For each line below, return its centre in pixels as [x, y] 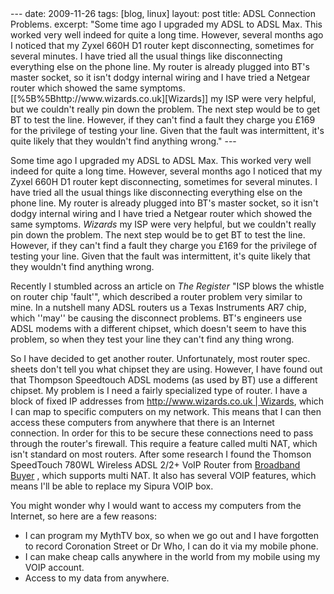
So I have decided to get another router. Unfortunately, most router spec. [160, 358]
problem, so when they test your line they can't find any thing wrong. [152, 339]
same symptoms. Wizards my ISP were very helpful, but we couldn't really [163, 224]
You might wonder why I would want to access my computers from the [156, 505]
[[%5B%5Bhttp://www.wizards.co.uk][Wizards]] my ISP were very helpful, [163, 98]
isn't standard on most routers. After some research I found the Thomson [161, 454]
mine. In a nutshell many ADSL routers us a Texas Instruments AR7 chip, [158, 307]
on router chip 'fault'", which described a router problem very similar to [156, 296]
